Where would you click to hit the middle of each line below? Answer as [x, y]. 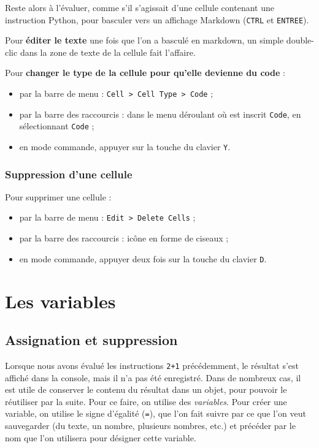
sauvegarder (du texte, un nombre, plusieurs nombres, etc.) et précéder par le [150, 426]
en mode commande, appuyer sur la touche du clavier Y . [125, 146]
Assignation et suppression [91, 340]
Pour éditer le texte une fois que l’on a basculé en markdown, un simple [144, 40]
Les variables [60, 301]
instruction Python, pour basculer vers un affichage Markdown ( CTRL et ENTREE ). [157, 19]
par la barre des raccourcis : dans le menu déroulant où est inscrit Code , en [160, 114]
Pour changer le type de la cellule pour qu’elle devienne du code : [145, 73]
